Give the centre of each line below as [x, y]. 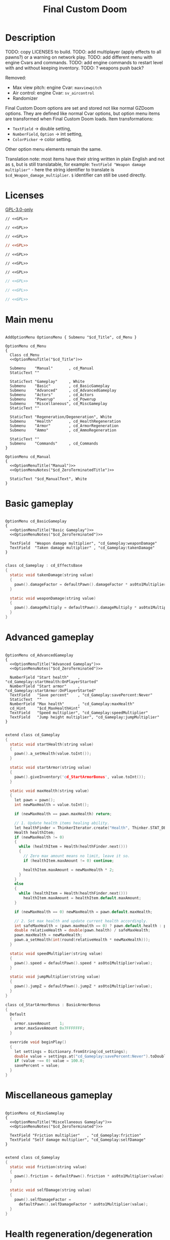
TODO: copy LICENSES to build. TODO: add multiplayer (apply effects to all [83, 52]
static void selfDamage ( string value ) [51, 1190]
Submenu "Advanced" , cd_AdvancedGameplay [63, 390]
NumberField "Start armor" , [45, 686]
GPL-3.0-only [19, 209]
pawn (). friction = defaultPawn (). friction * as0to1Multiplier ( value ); [90, 1176]
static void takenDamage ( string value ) [52, 575]
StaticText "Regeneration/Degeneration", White [61, 417]
